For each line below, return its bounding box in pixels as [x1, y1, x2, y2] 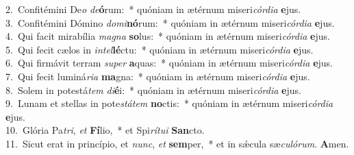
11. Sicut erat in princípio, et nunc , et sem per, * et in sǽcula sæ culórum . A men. [5, 136, 349, 150]
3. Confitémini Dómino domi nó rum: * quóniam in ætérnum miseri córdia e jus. [5, 15, 335, 29]
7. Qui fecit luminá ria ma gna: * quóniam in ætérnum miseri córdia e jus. [5, 69, 310, 83]
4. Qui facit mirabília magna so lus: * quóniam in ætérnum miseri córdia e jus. [5, 29, 330, 43]
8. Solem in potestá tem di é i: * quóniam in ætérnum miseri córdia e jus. [5, 82, 301, 97]
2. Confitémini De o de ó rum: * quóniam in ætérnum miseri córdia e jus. [5, 2, 301, 16]
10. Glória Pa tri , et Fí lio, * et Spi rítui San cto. [5, 123, 205, 137]
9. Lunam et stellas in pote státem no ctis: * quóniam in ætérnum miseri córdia [5, 96, 333, 110]
